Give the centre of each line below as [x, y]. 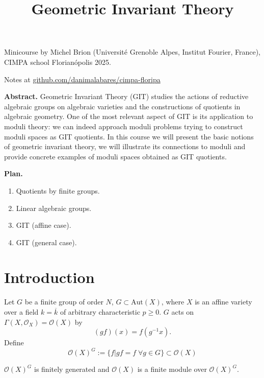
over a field [21, 312]
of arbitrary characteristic [100, 312]
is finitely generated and [72, 369]
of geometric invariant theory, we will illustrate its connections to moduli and [125, 146]
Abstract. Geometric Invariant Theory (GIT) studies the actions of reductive [126, 96]
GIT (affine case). [44, 225]
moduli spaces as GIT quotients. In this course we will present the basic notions [129, 136]
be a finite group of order [64, 302]
